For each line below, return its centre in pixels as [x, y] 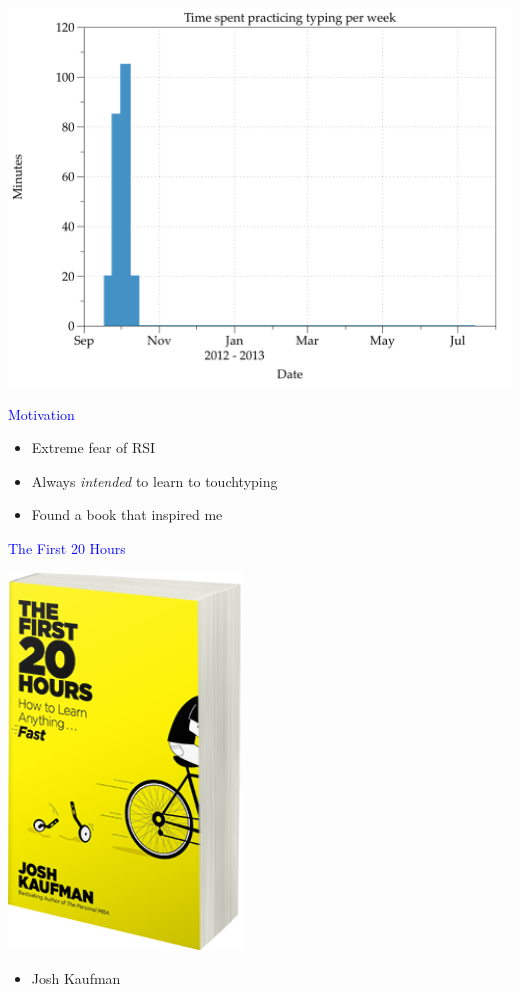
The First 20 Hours [67, 547]
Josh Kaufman [76, 978]
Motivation [41, 413]
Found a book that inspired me [127, 514]
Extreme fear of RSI [93, 447]
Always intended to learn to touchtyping [154, 480]
